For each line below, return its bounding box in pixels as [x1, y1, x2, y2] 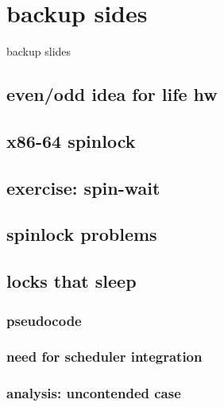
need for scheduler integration [6, 347, 203, 366]
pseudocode [6, 310, 82, 330]
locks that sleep [6, 269, 137, 293]
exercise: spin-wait [6, 175, 160, 200]
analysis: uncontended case [6, 383, 181, 403]
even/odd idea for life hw [6, 82, 218, 107]
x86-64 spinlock [6, 128, 136, 153]
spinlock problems [6, 222, 157, 246]
